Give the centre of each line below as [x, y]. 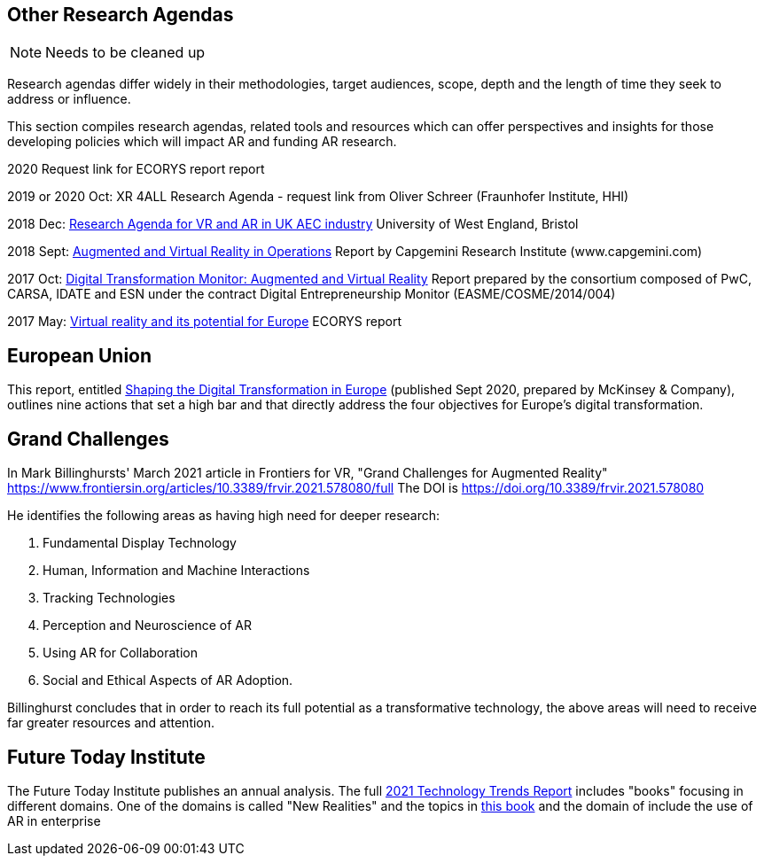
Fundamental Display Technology [140, 543]
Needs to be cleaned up [125, 53]
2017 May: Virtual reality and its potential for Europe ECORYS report [204, 322]
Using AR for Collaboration [120, 653]
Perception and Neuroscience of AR [147, 626]
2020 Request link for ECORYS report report [136, 169]
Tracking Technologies [109, 598]
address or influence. [69, 99]
